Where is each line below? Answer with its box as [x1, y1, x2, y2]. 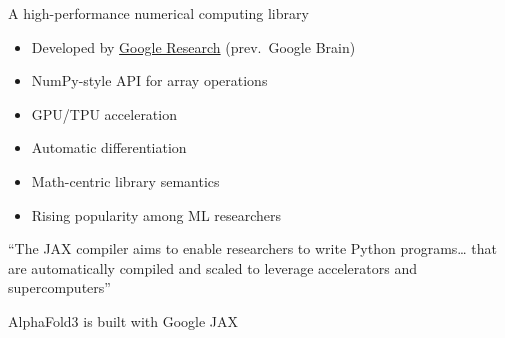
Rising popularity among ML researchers [31, 204, 282, 225]
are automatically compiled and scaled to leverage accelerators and [8, 257, 417, 278]
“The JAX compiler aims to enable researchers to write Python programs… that [8, 238, 498, 259]
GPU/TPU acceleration [31, 103, 177, 124]
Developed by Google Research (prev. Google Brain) [31, 36, 356, 57]
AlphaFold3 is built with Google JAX [8, 310, 239, 331]
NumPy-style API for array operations [31, 70, 268, 91]
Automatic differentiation [31, 137, 187, 158]
